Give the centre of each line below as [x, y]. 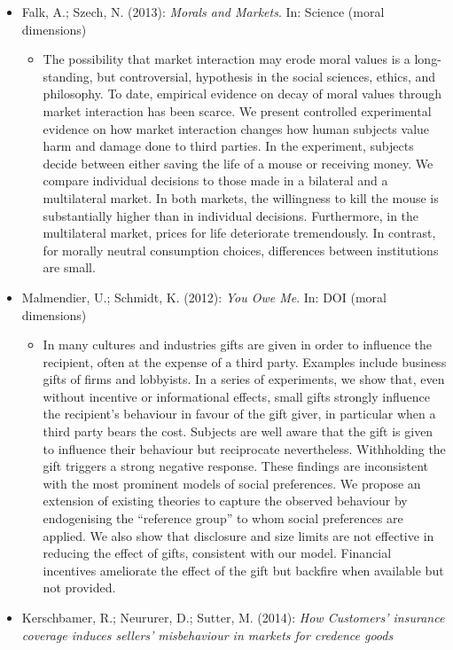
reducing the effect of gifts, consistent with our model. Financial [217, 553]
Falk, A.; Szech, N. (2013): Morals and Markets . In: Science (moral [203, 12]
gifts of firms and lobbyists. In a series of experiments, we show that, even [244, 379]
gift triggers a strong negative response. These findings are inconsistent [235, 466]
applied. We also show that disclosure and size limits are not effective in [238, 535]
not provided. [79, 587]
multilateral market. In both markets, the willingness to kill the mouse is [241, 197]
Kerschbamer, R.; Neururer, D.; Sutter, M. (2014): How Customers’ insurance [233, 617]
